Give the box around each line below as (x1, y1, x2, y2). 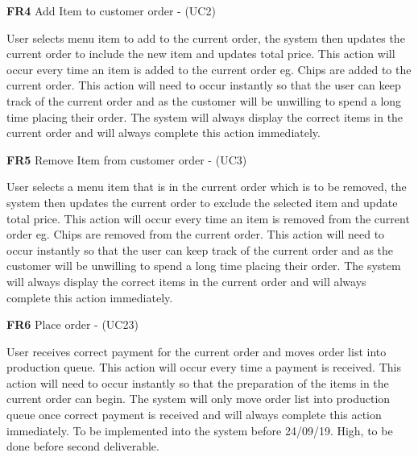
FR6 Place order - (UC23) (6, 316, 139, 333)
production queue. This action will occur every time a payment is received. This (6, 359, 401, 376)
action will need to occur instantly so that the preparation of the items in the (6, 374, 389, 391)
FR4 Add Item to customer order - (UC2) (6, 2, 216, 19)
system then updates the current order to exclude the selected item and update (6, 193, 398, 210)
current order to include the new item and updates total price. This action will (6, 45, 395, 62)
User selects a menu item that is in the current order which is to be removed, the (6, 178, 407, 195)
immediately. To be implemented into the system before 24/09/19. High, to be (6, 422, 393, 438)
